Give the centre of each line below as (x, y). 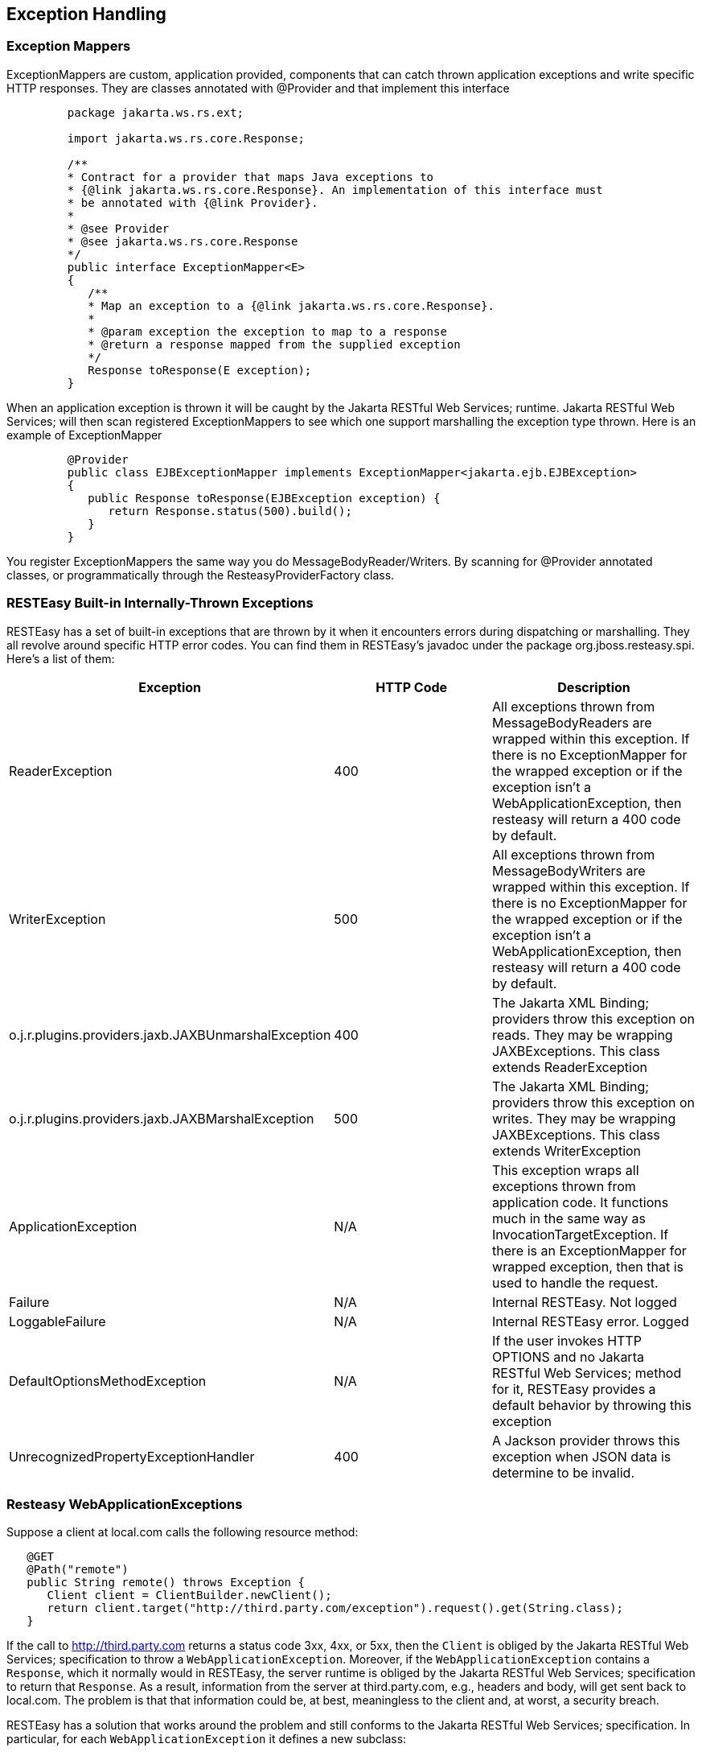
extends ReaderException (570, 1067)
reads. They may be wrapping (583, 1035)
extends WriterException (567, 1150)
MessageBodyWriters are (569, 870)
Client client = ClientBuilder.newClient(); (189, 1595)
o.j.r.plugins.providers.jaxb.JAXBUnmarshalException (170, 1035)
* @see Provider (118, 228)
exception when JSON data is (582, 1456)
